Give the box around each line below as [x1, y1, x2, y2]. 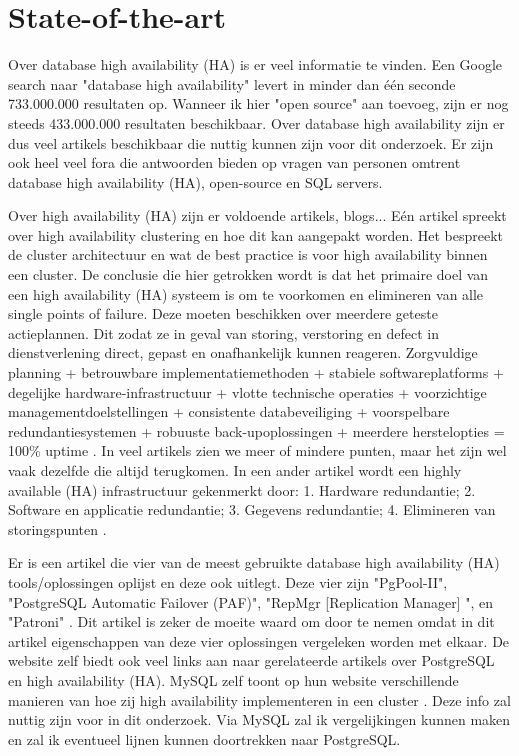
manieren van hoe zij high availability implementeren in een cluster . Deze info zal [8, 689, 511, 710]
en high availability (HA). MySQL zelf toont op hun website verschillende [8, 669, 459, 690]
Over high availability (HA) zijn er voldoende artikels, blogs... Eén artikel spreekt [8, 205, 507, 226]
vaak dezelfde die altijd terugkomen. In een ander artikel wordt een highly [8, 460, 462, 480]
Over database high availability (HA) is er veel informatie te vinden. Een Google [8, 54, 503, 75]
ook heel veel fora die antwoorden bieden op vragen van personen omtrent [8, 152, 461, 173]
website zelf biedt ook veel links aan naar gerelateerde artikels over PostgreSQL [8, 650, 495, 671]
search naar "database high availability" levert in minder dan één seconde [8, 73, 456, 94]
